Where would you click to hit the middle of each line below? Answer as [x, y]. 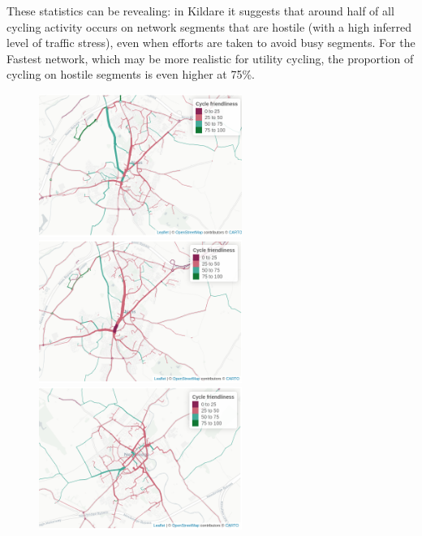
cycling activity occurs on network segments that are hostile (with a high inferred [209, 26]
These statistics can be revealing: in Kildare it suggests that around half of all [200, 11]
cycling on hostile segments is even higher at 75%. [131, 74]
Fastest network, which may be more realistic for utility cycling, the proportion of [210, 58]
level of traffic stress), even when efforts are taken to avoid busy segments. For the [211, 43]
